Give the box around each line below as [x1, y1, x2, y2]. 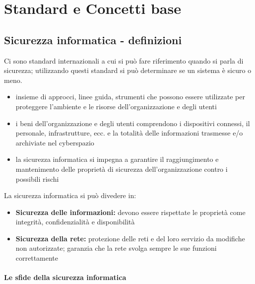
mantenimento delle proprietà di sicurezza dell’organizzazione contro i [15, 163, 228, 174]
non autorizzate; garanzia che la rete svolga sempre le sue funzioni [15, 243, 217, 253]
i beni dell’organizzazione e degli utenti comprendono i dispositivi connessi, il [15, 118, 250, 128]
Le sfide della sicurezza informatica [4, 272, 127, 283]
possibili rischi [15, 173, 59, 184]
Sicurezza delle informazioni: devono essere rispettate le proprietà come [15, 207, 246, 217]
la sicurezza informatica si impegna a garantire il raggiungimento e [15, 154, 219, 164]
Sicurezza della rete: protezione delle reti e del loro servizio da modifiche [15, 233, 245, 243]
